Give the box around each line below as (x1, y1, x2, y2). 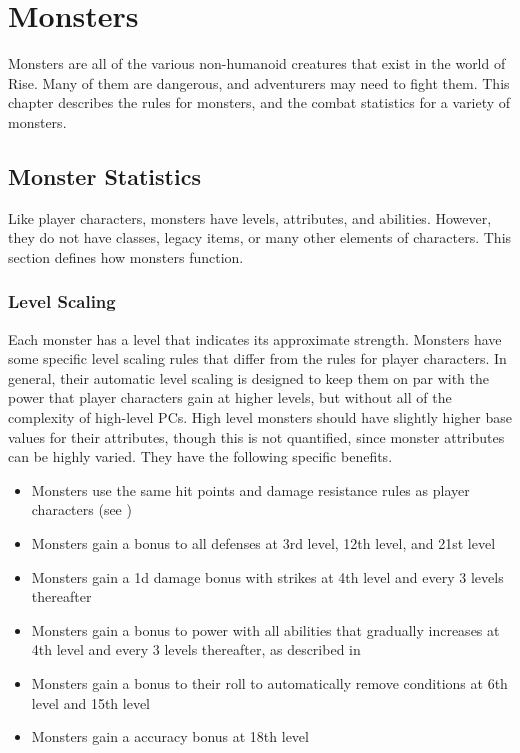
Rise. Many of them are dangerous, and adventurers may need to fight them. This (8, 72, 510, 93)
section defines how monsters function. (8, 246, 244, 267)
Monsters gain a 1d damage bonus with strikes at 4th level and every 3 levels (31, 566, 504, 587)
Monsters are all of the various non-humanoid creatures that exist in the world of (8, 53, 506, 74)
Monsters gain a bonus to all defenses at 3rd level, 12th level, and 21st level (31, 533, 496, 554)
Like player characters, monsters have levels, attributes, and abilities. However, (8, 207, 492, 228)
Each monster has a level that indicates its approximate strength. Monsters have (8, 328, 502, 349)
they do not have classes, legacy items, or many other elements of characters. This (8, 227, 512, 248)
